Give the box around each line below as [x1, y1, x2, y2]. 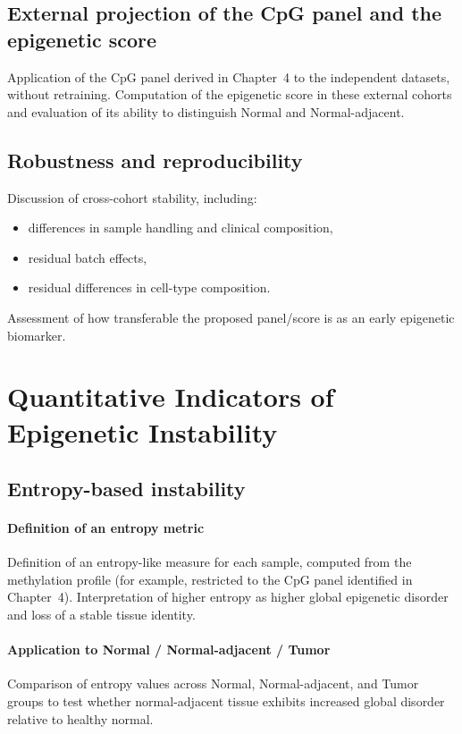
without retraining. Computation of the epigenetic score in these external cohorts [7, 85, 452, 104]
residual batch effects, [28, 248, 147, 266]
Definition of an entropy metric [7, 519, 205, 537]
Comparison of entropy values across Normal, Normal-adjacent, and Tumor [7, 674, 419, 693]
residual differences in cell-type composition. [28, 278, 271, 297]
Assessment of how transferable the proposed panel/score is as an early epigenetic [7, 308, 455, 326]
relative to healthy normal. [7, 709, 154, 728]
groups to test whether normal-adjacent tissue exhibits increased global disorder [7, 692, 445, 711]
